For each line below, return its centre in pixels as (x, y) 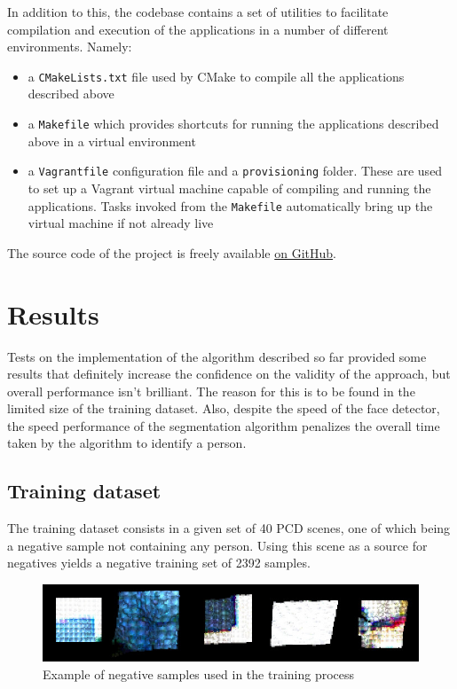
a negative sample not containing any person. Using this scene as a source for (217, 545)
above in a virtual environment (112, 141)
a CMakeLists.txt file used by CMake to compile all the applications (216, 76)
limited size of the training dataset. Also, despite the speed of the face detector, (224, 408)
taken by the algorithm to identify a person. (127, 443)
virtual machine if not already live (121, 223)
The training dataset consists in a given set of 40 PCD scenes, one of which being (229, 528)
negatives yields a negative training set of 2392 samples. (159, 563)
